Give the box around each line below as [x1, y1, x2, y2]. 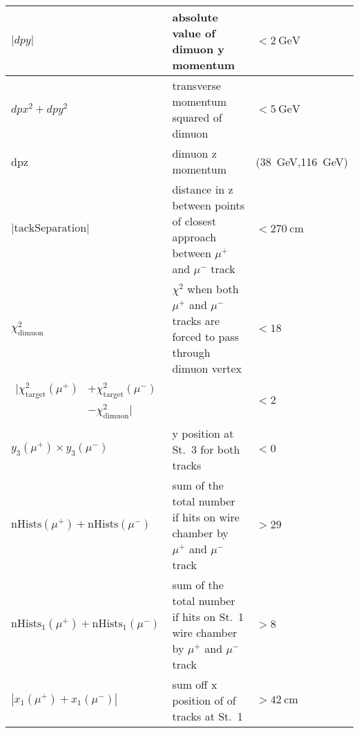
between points [172, 197, 244, 213]
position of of [172, 692, 236, 708]
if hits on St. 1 [172, 608, 244, 624]
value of [172, 25, 215, 41]
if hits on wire [172, 508, 240, 525]
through [172, 344, 211, 360]
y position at [172, 425, 234, 441]
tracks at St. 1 [172, 707, 243, 724]
